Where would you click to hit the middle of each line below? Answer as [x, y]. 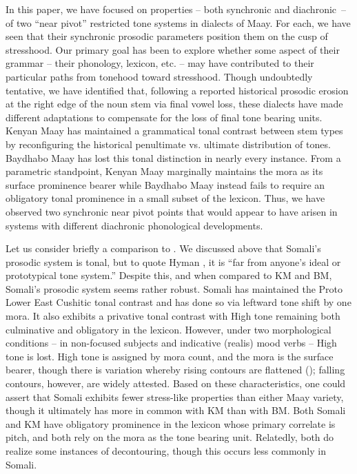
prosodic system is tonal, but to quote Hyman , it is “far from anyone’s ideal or [173, 261]
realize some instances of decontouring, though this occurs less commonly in [166, 451]
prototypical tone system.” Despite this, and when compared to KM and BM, [169, 275]
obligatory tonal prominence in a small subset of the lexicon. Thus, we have [165, 198]
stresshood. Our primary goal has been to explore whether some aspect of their [173, 49]
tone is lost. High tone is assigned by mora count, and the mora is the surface [170, 356]
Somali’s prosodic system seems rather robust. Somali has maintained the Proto [174, 288]
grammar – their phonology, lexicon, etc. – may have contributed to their [160, 63]
